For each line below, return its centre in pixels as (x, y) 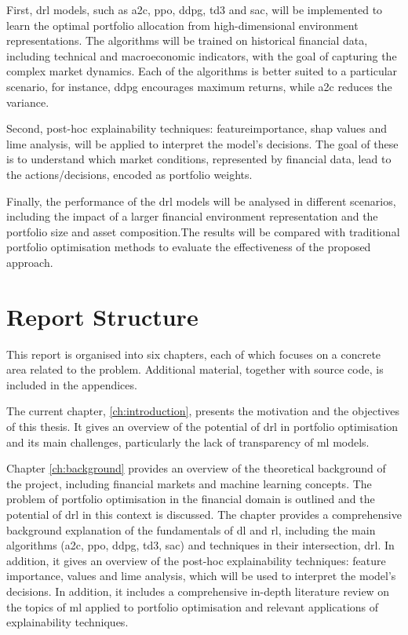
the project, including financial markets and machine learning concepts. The (189, 483)
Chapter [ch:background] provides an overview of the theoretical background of (196, 468)
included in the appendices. (72, 384)
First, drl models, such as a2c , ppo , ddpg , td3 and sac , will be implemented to (195, 9)
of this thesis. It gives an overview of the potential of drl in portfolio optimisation (202, 426)
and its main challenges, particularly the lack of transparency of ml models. (188, 442)
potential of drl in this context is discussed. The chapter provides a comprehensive (204, 514)
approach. (30, 262)
